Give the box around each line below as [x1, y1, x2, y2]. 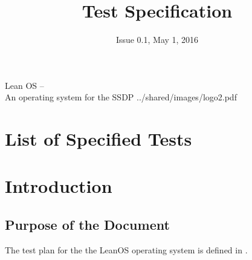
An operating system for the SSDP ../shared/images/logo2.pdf [5, 91, 237, 103]
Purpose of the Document [5, 215, 170, 234]
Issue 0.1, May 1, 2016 [115, 33, 199, 46]
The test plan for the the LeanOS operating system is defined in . [5, 243, 248, 256]
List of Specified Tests [5, 126, 192, 151]
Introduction [5, 174, 112, 198]
